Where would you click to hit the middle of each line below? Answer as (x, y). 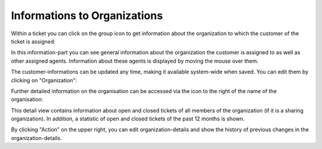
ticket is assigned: (33, 41)
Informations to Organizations (87, 15)
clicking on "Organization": (44, 80)
